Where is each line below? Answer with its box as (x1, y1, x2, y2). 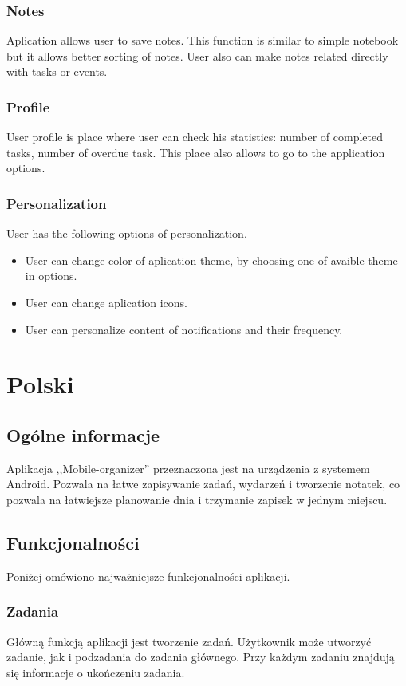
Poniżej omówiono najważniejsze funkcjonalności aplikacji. (6, 567, 290, 584)
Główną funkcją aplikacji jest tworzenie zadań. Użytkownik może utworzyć (6, 633, 372, 649)
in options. (25, 267, 77, 284)
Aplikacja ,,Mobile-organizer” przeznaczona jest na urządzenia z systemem (6, 459, 370, 476)
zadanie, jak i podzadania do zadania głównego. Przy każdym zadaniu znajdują (6, 649, 395, 665)
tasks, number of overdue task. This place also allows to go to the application (6, 144, 385, 160)
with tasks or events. (6, 63, 108, 80)
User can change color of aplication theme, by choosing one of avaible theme (25, 251, 398, 268)
